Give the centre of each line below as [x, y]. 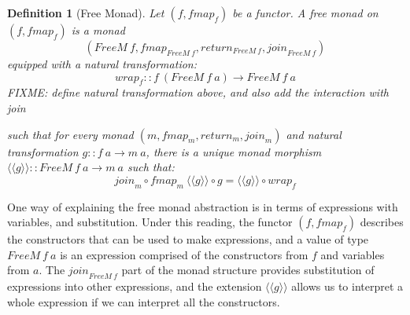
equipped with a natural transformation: [102, 64]
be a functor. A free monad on [305, 13]
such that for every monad [70, 134]
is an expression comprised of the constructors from [184, 254]
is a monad [98, 30]
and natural [314, 134]
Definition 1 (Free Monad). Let [86, 13]
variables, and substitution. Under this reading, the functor [150, 222]
